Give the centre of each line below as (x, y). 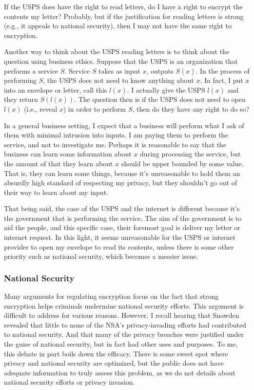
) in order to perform (95, 108)
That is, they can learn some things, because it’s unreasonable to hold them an (122, 173)
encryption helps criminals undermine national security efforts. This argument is (124, 305)
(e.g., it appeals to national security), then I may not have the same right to (118, 26)
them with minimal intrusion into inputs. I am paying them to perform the (116, 135)
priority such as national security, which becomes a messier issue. (101, 256)
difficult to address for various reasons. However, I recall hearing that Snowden (122, 315)
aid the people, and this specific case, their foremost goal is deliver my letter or (122, 227)
